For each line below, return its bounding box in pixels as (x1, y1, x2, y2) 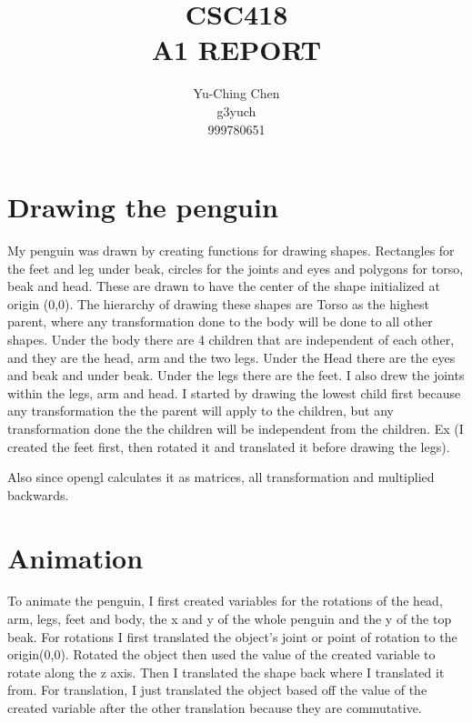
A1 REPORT (151, 31, 322, 68)
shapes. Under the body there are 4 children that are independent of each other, (7, 330, 455, 348)
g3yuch (216, 101, 256, 120)
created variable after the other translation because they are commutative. (7, 698, 422, 718)
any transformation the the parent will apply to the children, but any (7, 401, 394, 420)
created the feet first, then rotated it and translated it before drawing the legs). (7, 437, 450, 456)
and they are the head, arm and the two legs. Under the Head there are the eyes (7, 347, 456, 367)
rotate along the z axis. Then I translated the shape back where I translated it (7, 662, 445, 681)
